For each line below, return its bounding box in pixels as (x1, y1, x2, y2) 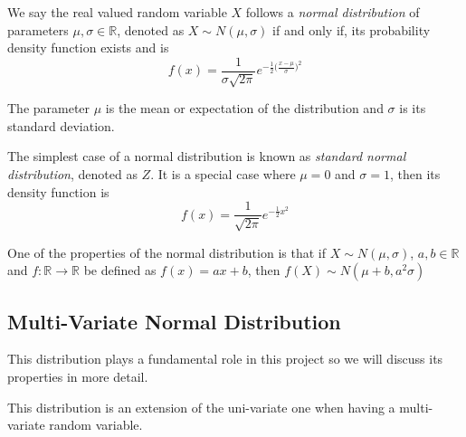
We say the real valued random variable (7, 3, 227, 21)
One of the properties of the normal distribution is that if (7, 242, 326, 261)
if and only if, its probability (272, 20, 431, 39)
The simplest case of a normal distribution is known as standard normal (7, 147, 406, 166)
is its (399, 99, 426, 118)
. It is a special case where (150, 165, 296, 184)
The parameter (7, 99, 90, 118)
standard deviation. (7, 116, 115, 135)
